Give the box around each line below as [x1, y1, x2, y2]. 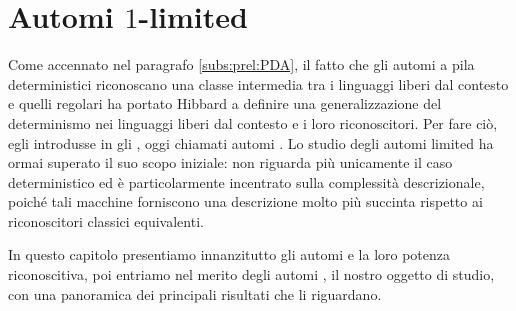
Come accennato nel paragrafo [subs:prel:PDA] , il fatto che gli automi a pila [8, 54, 475, 75]
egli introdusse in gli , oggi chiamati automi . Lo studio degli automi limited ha [8, 132, 494, 153]
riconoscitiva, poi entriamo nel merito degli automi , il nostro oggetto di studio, [8, 264, 495, 285]
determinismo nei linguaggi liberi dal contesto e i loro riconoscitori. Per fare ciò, [8, 112, 498, 133]
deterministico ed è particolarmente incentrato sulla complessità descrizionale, [8, 171, 485, 192]
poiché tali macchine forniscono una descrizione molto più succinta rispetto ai [8, 191, 483, 212]
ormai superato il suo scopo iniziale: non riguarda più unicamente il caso [8, 152, 453, 173]
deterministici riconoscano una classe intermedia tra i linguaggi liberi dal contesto [8, 73, 509, 94]
